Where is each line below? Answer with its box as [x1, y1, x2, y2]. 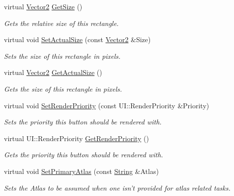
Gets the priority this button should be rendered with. [4, 149, 163, 160]
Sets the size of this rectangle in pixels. [4, 50, 121, 61]
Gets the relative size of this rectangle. [4, 18, 119, 28]
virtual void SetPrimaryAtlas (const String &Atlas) [4, 166, 159, 176]
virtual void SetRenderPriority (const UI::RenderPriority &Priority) [4, 100, 209, 110]
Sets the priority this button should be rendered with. [4, 117, 162, 127]
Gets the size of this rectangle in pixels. [4, 83, 122, 94]
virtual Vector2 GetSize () [4, 1, 83, 11]
